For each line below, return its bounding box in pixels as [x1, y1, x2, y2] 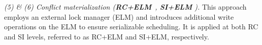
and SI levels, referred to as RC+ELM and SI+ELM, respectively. [4, 31, 209, 41]
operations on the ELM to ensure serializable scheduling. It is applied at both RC [4, 21, 258, 32]
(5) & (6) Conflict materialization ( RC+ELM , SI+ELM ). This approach [4, 2, 247, 12]
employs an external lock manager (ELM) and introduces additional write [4, 11, 234, 22]
